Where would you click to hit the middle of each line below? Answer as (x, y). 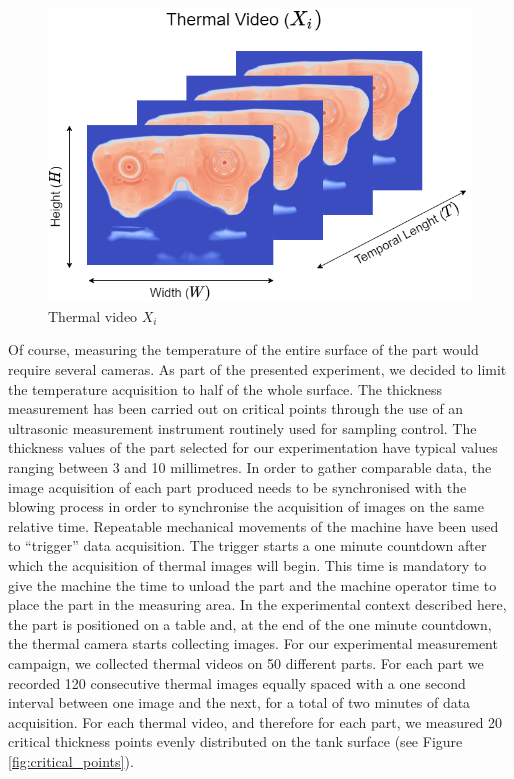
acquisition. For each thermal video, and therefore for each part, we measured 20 (255, 721)
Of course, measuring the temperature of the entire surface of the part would (243, 349)
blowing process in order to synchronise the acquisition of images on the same (246, 506)
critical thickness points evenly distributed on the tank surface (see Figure (235, 741)
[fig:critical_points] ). (71, 760)
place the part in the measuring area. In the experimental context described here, (257, 604)
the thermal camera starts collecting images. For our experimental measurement (253, 643)
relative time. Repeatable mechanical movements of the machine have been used (253, 525)
